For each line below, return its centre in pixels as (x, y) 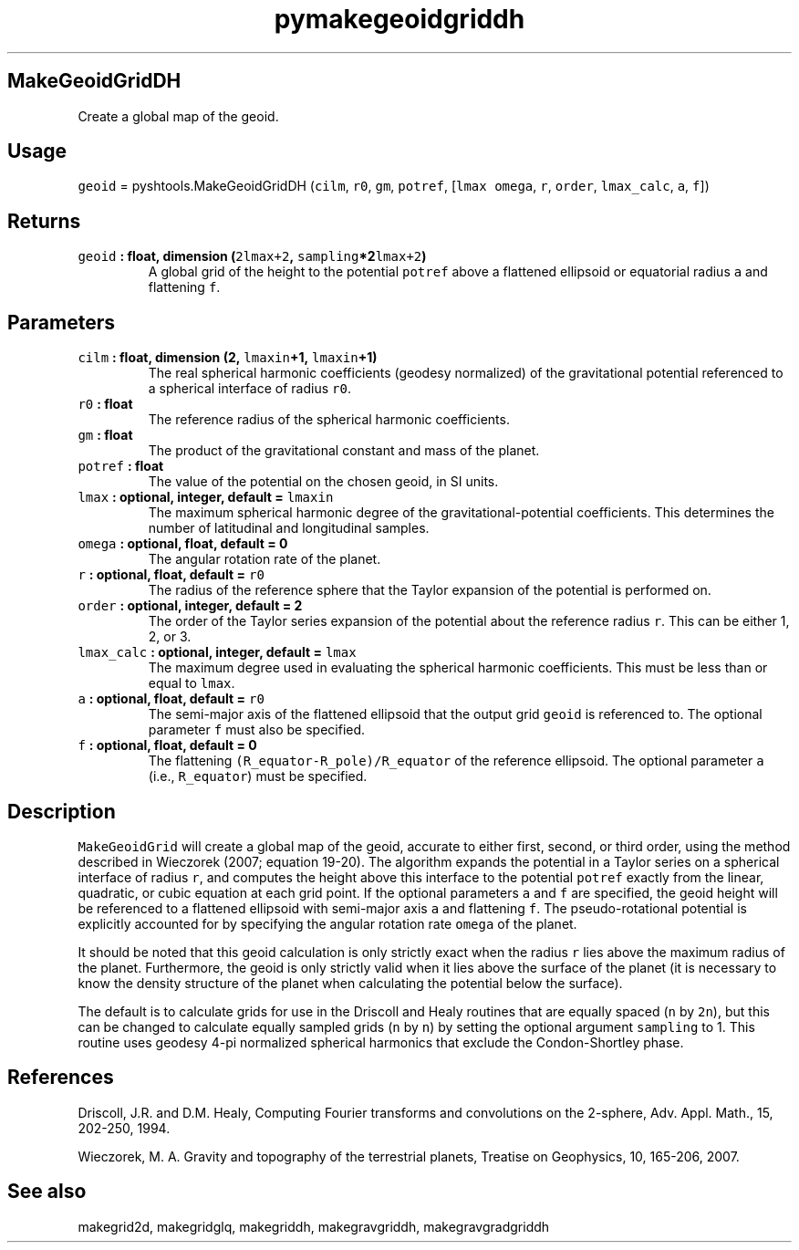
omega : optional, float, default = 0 (183, 544)
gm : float (105, 435)
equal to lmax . (192, 683)
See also (47, 1192)
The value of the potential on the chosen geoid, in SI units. (323, 482)
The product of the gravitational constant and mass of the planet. (344, 451)
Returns (44, 221)
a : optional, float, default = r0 (171, 699)
